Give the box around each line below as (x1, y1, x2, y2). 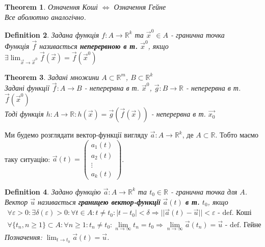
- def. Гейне (225, 221, 261, 229)
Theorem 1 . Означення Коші (5, 2, 98, 12)
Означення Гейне (114, 2, 166, 12)
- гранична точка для (170, 186, 237, 197)
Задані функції (5, 83, 49, 93)
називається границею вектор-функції (38, 196, 161, 207)
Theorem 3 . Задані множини (5, 71, 99, 82)
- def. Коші (218, 209, 252, 217)
